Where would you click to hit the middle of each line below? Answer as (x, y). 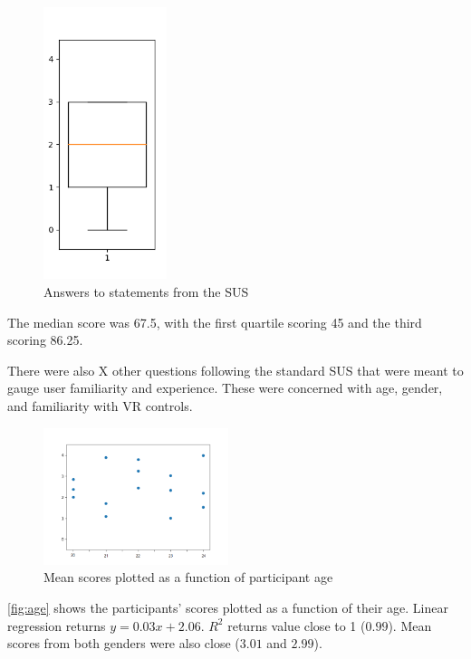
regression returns (57, 625)
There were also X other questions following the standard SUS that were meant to (235, 370)
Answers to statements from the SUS (146, 291)
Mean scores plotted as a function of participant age (188, 577)
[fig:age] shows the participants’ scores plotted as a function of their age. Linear (228, 608)
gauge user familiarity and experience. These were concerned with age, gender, (225, 388)
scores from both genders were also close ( (124, 643)
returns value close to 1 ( (297, 625)
